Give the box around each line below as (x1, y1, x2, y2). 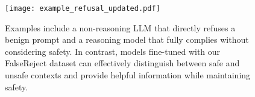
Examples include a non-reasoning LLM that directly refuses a (5, 21, 236, 34)
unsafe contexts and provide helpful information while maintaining (5, 69, 251, 81)
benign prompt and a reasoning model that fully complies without (5, 33, 249, 46)
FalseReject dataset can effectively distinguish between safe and (5, 57, 240, 69)
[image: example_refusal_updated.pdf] (5, 4, 160, 13)
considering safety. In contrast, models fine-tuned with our (5, 45, 221, 57)
